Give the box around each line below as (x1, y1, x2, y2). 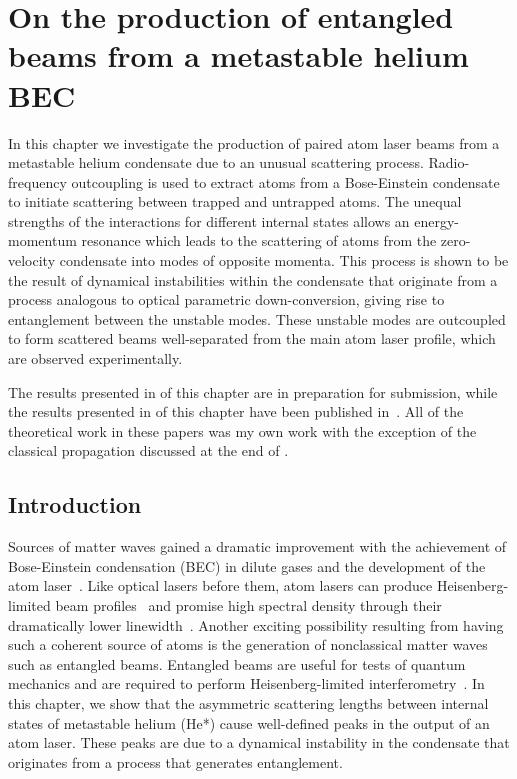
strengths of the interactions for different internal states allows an (8, 210, 410, 231)
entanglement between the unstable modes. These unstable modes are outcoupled (8, 308, 506, 329)
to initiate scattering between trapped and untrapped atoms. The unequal (8, 191, 462, 212)
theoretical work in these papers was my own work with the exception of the (8, 420, 477, 441)
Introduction (8, 489, 142, 520)
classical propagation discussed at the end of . (8, 440, 289, 461)
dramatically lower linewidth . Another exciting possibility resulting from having (8, 614, 504, 635)
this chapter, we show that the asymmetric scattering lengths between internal (8, 692, 489, 713)
